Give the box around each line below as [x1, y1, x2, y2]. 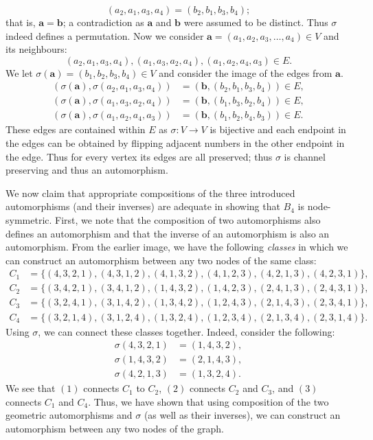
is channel [284, 149, 326, 163]
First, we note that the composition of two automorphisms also [55, 213, 321, 227]
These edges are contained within [5, 122, 146, 137]
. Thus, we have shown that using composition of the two [88, 394, 329, 408]
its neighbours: [5, 42, 67, 56]
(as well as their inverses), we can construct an [144, 408, 341, 422]
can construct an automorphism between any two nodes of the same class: [5, 253, 317, 267]
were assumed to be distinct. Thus [183, 15, 328, 29]
